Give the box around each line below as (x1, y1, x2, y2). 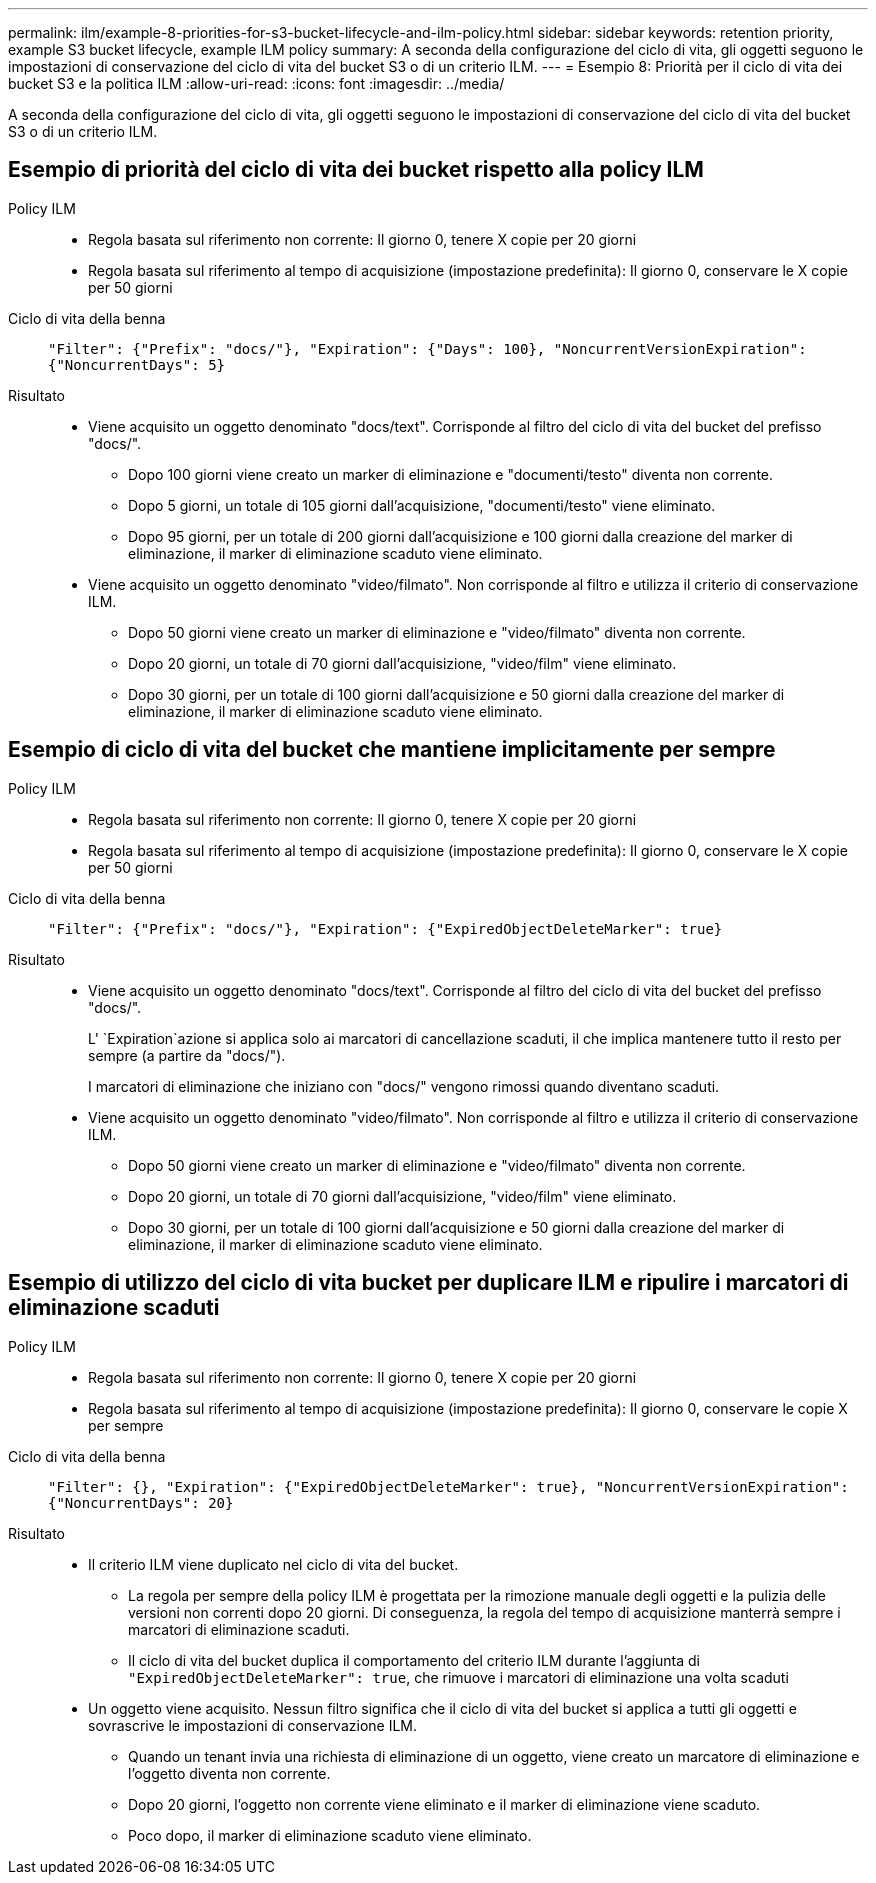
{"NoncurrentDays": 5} (48, 356, 226, 373)
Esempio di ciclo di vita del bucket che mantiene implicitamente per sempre (8, 737, 776, 763)
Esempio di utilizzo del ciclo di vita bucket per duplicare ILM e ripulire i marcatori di (8, 1270, 849, 1296)
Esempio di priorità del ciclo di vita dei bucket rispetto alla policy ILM (8, 157, 704, 183)
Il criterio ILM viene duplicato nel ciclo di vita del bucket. (88, 1555, 459, 1573)
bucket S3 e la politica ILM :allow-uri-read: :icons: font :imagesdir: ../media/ (8, 75, 505, 92)
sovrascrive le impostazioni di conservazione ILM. (88, 1716, 418, 1734)
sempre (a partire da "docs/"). (88, 1046, 286, 1064)
